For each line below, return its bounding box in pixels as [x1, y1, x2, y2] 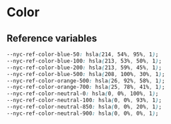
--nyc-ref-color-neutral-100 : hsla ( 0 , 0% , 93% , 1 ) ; [6, 97, 162, 104]
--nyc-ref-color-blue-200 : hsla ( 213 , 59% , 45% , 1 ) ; [6, 64, 162, 71]
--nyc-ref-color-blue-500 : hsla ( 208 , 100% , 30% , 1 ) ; [6, 70, 165, 77]
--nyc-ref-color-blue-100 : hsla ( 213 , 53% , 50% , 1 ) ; [6, 57, 162, 64]
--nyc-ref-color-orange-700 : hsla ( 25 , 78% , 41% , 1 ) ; [6, 84, 165, 91]
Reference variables [6, 32, 98, 44]
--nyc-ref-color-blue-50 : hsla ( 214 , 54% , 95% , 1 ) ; [6, 51, 159, 58]
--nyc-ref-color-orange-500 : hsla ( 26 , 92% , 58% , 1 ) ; [6, 77, 165, 85]
